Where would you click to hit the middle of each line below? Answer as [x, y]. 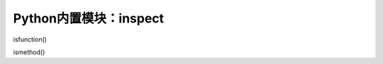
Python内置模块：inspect [89, 18]
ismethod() [29, 52]
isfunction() [30, 39]
